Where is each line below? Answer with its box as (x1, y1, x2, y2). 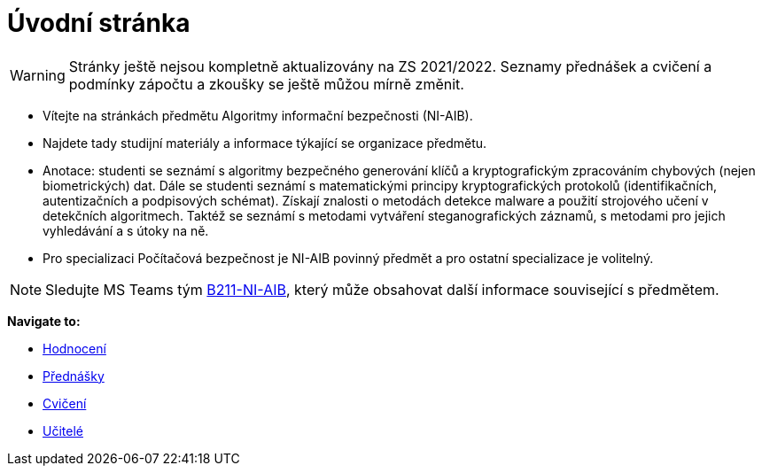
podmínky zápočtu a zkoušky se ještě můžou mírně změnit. (68, 74, 464, 93)
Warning (10, 66, 66, 84)
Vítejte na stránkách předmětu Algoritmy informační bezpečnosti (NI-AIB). (43, 107, 473, 123)
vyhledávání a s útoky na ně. (43, 222, 209, 238)
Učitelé (43, 423, 83, 438)
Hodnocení (43, 340, 106, 356)
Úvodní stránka (7, 8, 190, 38)
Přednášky (43, 368, 105, 384)
